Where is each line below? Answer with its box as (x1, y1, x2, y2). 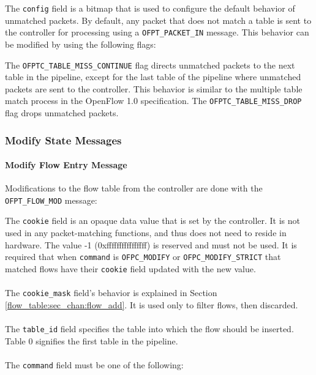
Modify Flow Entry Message (5, 158, 127, 171)
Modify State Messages (5, 132, 122, 147)
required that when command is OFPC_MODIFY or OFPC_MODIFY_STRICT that (5, 250, 281, 263)
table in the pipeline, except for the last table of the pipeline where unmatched (5, 70, 301, 83)
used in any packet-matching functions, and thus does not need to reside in (5, 226, 287, 239)
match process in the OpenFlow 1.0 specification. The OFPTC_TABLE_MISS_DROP (5, 94, 302, 107)
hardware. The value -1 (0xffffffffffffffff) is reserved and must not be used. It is (5, 238, 297, 251)
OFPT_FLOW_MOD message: (5, 193, 97, 206)
